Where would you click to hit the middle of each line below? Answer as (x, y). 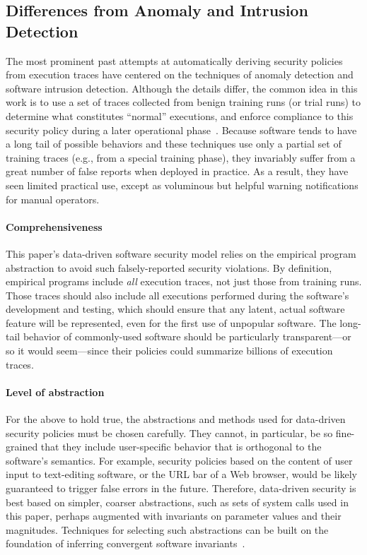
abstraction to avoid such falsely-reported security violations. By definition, (169, 267)
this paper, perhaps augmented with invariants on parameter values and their (174, 516)
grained (22, 447)
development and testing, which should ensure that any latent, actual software (175, 309)
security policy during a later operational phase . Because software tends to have (181, 130)
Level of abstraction (55, 392)
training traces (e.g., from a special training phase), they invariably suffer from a (181, 157)
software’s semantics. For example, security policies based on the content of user (179, 460)
